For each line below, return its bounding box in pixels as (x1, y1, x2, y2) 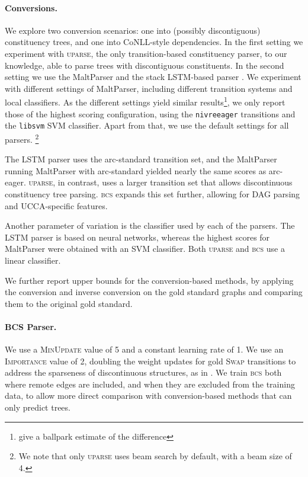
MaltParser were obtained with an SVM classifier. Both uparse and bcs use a (5, 242, 285, 255)
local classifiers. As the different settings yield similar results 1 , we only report (5, 94, 285, 108)
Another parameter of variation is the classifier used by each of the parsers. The (5, 219, 295, 232)
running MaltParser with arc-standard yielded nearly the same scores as (5, 164, 267, 177)
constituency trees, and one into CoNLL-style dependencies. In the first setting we (5, 36, 303, 48)
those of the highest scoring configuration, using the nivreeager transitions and (5, 107, 296, 120)
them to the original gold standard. (5, 297, 133, 309)
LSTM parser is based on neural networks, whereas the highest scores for (5, 231, 270, 243)
